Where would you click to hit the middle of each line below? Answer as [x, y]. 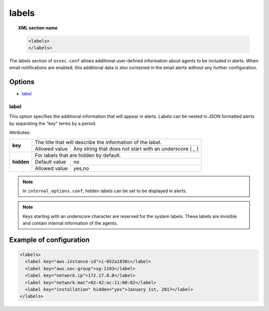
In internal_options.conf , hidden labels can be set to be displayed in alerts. [105, 191]
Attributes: [20, 133]
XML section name [38, 28]
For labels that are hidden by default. [78, 155]
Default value [51, 161]
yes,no [81, 168]
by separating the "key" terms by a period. [53, 123]
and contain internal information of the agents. [70, 223]
